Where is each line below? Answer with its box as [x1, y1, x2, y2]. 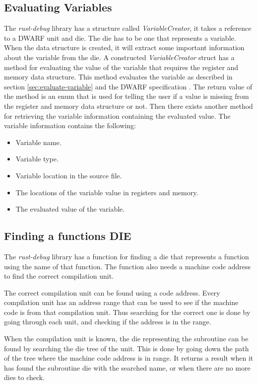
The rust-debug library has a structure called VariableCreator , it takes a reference [4, 23, 252, 33]
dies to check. [4, 372, 45, 383]
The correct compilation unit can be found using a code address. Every [4, 287, 220, 298]
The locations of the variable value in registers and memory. [15, 187, 198, 197]
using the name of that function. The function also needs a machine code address [4, 261, 251, 271]
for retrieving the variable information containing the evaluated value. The [4, 110, 231, 121]
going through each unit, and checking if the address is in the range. [4, 316, 211, 327]
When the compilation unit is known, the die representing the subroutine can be [4, 333, 249, 344]
